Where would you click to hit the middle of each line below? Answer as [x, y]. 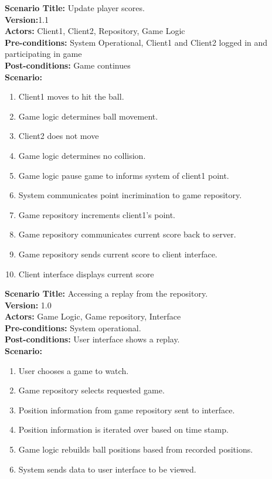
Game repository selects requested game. [91, 390]
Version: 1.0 [28, 305]
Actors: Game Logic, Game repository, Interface [93, 316]
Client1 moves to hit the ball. [71, 96]
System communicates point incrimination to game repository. [130, 195]
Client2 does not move [59, 136]
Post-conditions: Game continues [68, 65]
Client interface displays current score [86, 274]
